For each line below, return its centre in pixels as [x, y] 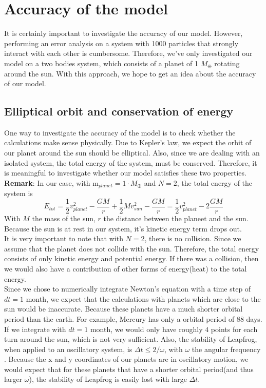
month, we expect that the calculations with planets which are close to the [143, 298]
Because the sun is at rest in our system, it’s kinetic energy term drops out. [123, 228]
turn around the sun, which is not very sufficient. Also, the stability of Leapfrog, [131, 339]
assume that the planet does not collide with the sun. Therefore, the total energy [132, 248]
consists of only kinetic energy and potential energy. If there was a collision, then [131, 258]
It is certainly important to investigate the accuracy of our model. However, [123, 33]
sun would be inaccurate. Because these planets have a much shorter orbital [123, 309]
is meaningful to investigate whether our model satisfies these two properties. [125, 173]
